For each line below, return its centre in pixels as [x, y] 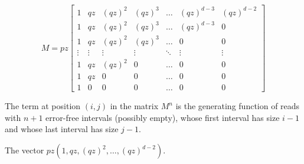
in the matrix [134, 106]
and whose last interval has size [62, 129]
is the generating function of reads [238, 106]
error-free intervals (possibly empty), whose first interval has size [163, 117]
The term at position [43, 106]
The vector [24, 150]
